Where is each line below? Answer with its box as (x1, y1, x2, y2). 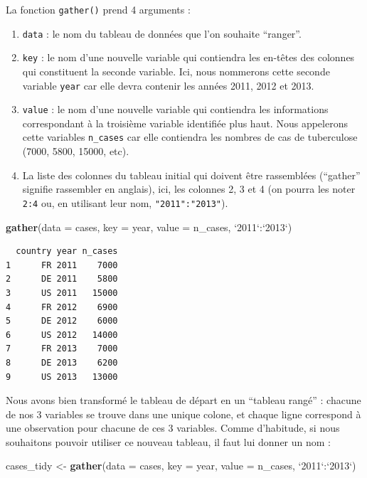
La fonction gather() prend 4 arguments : (6, 2, 191, 16)
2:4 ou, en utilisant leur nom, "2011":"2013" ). (22, 195, 228, 210)
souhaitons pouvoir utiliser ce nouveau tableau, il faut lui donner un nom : (6, 434, 331, 449)
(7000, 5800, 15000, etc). (22, 144, 129, 159)
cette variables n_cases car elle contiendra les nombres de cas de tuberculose (22, 129, 358, 144)
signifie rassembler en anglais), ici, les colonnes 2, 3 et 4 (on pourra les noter (22, 181, 356, 196)
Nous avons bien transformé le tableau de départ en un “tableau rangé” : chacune (6, 393, 361, 408)
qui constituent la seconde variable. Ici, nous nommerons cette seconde (22, 63, 330, 78)
